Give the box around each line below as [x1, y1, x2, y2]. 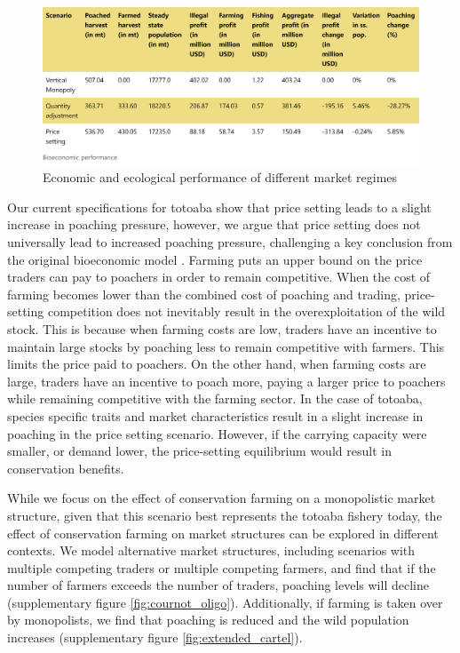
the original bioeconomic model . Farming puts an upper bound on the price [7, 250, 423, 268]
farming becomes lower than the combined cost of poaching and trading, [7, 284, 401, 303]
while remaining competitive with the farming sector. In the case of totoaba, [7, 389, 423, 408]
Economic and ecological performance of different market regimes [43, 168, 398, 187]
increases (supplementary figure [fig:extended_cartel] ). [7, 628, 303, 647]
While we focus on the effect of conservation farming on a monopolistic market [7, 489, 436, 507]
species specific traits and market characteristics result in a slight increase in [7, 406, 424, 425]
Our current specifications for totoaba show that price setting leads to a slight [7, 197, 432, 216]
